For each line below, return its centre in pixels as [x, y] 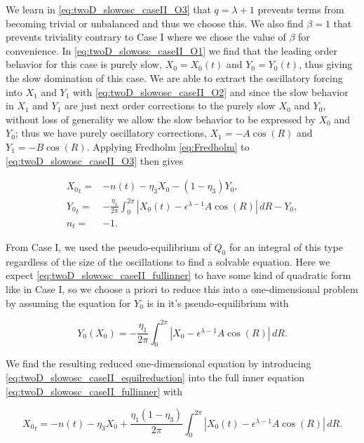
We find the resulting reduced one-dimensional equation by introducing [159, 363]
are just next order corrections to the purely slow [170, 105]
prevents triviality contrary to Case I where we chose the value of [146, 37]
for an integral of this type [286, 246]
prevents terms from [301, 9]
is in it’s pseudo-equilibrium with [218, 302]
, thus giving [326, 64]
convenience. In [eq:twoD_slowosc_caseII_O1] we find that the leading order [171, 50]
